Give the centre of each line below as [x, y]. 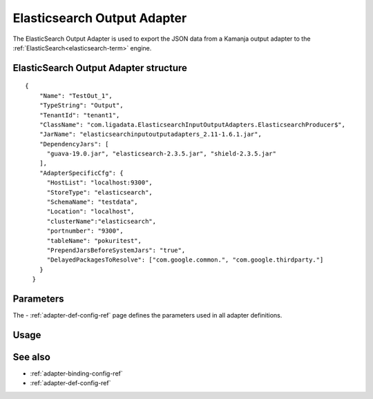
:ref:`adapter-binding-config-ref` [77, 373]
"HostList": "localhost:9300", [100, 183]
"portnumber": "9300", [85, 231]
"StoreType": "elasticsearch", [100, 192]
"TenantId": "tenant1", [79, 115]
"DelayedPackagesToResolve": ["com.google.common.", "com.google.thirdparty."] [185, 260]
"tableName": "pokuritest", [94, 241]
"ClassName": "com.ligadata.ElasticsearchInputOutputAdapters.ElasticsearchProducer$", [192, 125]
